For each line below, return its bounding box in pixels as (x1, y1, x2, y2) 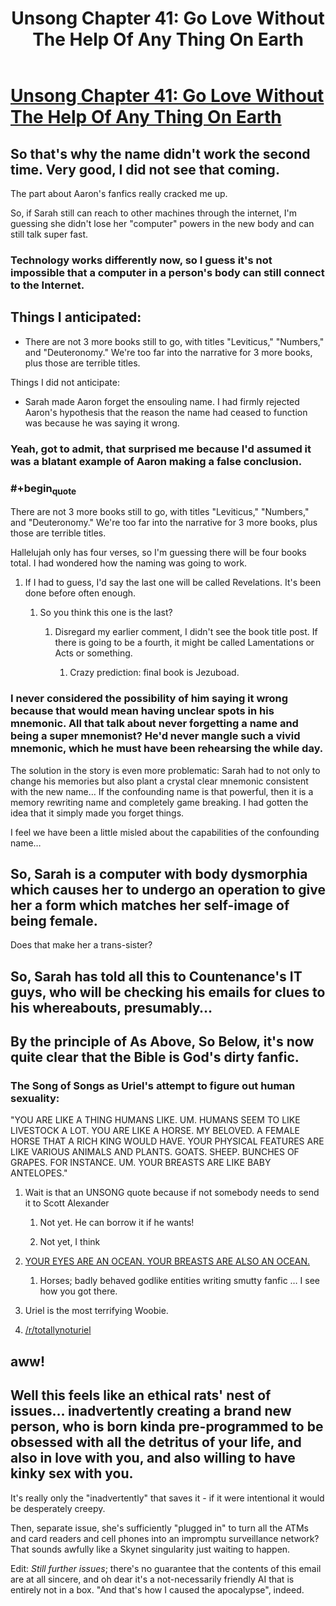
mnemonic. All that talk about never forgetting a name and (10, 717, 299, 731)
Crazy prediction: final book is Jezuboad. (69, 667, 240, 679)
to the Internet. (10, 278, 85, 292)
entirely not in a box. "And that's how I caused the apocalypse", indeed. (10, 1583, 305, 1596)
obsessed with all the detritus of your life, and (10, 1434, 302, 1451)
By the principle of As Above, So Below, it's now (10, 1033, 315, 1051)
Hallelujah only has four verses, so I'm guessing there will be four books (10, 547, 307, 559)
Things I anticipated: (10, 309, 142, 326)
